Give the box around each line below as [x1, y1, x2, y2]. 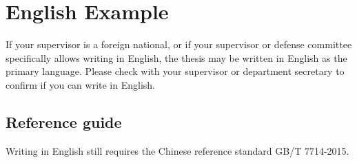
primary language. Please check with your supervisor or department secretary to [6, 64, 345, 78]
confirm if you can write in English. [6, 77, 155, 91]
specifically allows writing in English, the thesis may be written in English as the [6, 50, 347, 65]
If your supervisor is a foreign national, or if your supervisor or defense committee [6, 37, 352, 52]
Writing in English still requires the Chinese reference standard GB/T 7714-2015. [6, 143, 349, 157]
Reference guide [6, 111, 122, 132]
